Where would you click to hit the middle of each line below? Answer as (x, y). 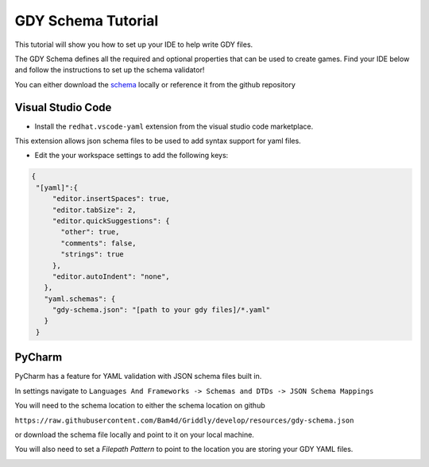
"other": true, (90, 232)
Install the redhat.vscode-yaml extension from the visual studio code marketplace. (174, 126)
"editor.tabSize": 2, (94, 210)
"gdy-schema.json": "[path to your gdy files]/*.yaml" (161, 310)
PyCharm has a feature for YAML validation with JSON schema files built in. (138, 376)
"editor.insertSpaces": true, (111, 199)
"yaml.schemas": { (80, 299)
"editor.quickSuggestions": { (111, 221)
